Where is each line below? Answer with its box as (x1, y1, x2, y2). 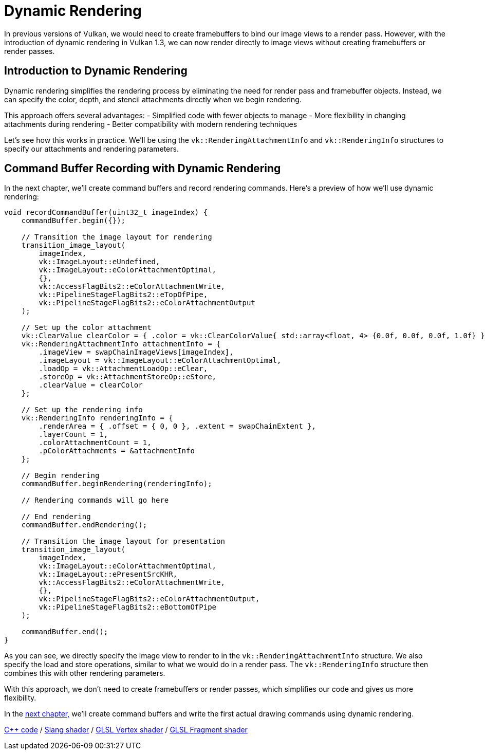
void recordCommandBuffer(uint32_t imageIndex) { (4, 208, 208, 217)
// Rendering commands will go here (21, 496, 169, 505)
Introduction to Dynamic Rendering (4, 64, 188, 78)
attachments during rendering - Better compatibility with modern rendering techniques (4, 119, 297, 128)
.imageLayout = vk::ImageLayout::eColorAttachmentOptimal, (39, 356, 282, 365)
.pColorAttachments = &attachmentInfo (39, 447, 195, 455)
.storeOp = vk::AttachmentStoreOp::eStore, (39, 373, 217, 381)
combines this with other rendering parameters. (4, 669, 165, 678)
